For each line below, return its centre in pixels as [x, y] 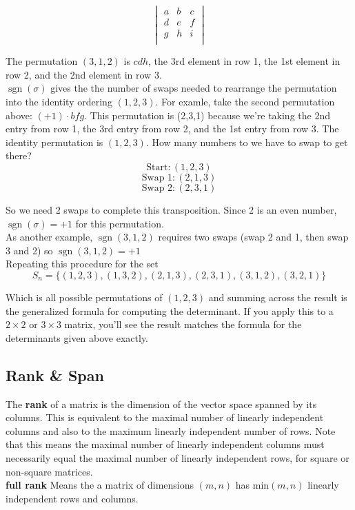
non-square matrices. [49, 471]
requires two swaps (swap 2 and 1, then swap [253, 237]
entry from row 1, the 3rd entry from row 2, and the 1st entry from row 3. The [172, 129]
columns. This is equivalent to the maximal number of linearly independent [165, 417]
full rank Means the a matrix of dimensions [100, 485]
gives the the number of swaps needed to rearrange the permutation [194, 88]
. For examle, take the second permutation [245, 102]
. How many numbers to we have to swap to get [247, 142]
